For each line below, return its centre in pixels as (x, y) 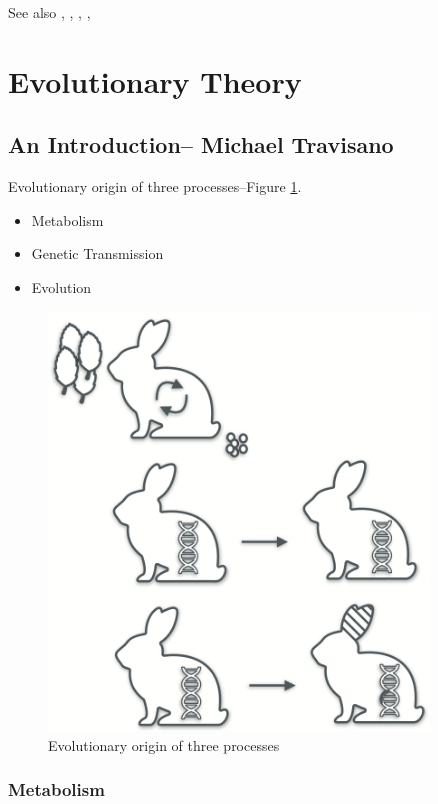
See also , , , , (49, 12)
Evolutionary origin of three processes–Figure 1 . (155, 186)
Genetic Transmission (97, 253)
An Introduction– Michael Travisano (201, 144)
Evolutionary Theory (155, 80)
